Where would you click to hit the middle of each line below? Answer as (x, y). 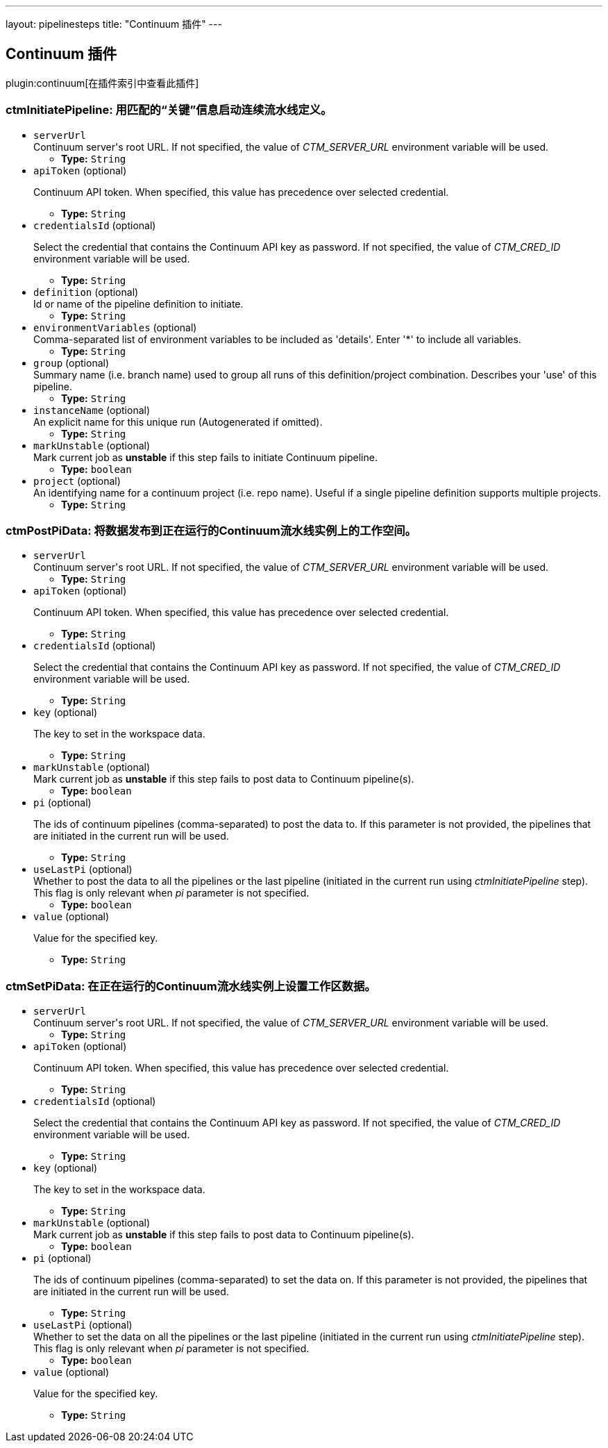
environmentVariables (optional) (115, 327)
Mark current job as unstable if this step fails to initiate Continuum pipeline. (205, 457)
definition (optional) (86, 292)
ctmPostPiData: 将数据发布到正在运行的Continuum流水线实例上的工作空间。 (211, 530)
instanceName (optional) (92, 410)
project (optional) (77, 481)
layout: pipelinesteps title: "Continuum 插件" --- (114, 24)
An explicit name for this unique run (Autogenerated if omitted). (178, 422)
